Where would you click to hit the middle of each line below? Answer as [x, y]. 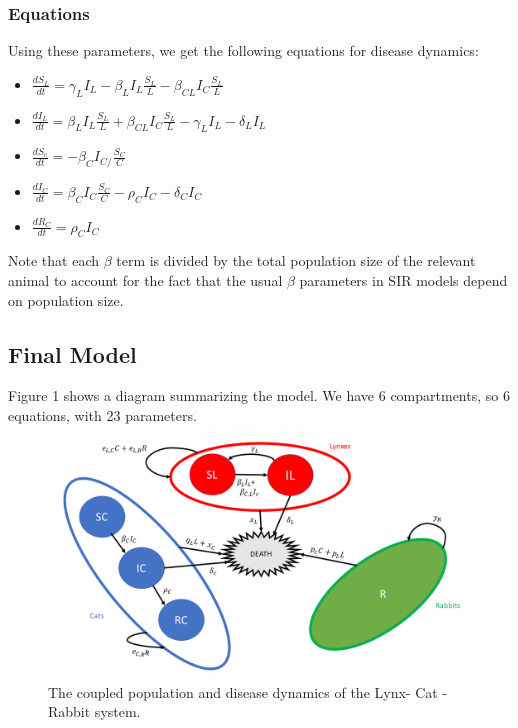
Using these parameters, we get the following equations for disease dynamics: [243, 50]
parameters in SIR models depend [403, 280]
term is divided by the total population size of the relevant [296, 260]
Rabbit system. [94, 711]
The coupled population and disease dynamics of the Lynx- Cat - [248, 691]
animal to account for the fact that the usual [145, 280]
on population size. [66, 299]
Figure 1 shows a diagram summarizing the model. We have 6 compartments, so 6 [259, 395]
